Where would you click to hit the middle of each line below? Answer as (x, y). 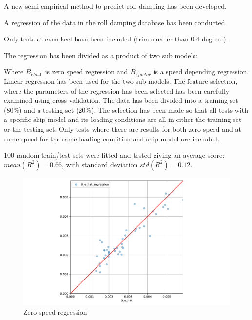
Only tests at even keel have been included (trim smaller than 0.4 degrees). (116, 39)
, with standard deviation (100, 164)
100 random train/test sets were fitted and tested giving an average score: (114, 155)
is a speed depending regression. (201, 71)
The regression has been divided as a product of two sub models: (101, 55)
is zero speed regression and (87, 71)
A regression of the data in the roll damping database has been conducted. (116, 22)
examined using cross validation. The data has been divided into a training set (121, 100)
